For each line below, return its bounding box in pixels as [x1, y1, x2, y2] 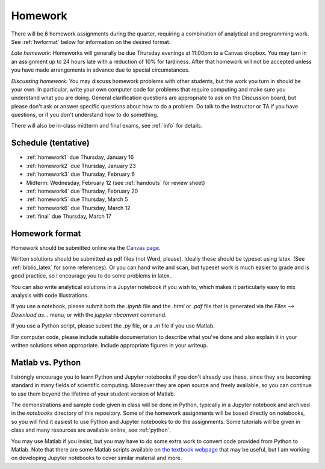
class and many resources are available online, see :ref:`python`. [11, 426, 172, 433]
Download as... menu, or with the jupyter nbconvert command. [11, 311, 167, 318]
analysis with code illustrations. [11, 291, 89, 299]
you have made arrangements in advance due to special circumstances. [11, 66, 190, 73]
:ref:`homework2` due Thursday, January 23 [26, 162, 136, 169]
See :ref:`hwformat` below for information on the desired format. [11, 38, 171, 45]
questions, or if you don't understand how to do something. [11, 111, 159, 119]
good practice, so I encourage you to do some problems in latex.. [11, 272, 173, 279]
